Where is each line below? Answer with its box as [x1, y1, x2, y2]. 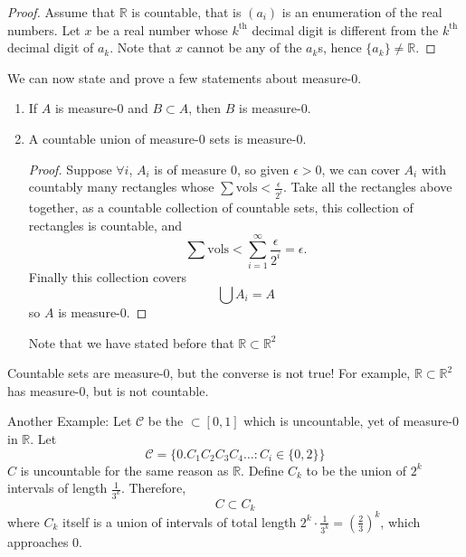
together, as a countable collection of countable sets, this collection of [28, 198, 414, 217]
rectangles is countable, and [28, 215, 183, 234]
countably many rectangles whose [28, 177, 214, 196]
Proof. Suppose [28, 159, 112, 178]
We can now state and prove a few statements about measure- [7, 68, 352, 87]
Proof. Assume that [7, 3, 116, 21]
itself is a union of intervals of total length [62, 512, 297, 531]
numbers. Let [7, 20, 81, 39]
